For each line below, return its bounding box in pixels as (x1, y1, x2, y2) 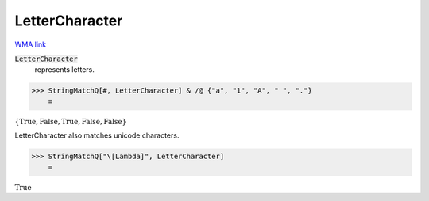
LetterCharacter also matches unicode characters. (14, 131, 180, 140)
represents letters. (34, 65, 95, 74)
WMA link (14, 40, 47, 49)
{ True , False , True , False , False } (14, 117, 127, 126)
